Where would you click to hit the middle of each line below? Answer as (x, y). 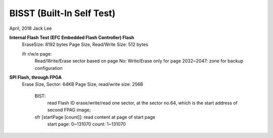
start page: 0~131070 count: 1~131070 (86, 124)
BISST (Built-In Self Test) (62, 13)
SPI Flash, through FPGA (35, 77)
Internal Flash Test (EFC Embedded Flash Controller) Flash (72, 37)
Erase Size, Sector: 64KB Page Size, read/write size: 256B (83, 84)
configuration (49, 68)
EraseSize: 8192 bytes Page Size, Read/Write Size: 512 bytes (85, 44)
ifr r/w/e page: (37, 54)
